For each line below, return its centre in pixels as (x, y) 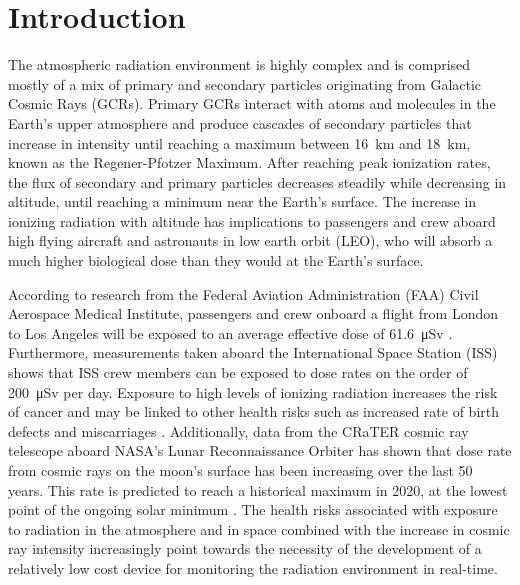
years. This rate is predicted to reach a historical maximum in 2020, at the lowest (258, 489)
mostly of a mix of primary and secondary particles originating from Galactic (245, 83)
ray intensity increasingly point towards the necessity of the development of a (245, 548)
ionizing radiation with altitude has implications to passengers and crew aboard (252, 220)
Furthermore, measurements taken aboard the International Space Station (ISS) (253, 352)
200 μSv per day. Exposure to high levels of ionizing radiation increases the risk (253, 391)
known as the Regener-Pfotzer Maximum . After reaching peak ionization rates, (249, 162)
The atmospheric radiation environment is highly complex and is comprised (239, 64)
